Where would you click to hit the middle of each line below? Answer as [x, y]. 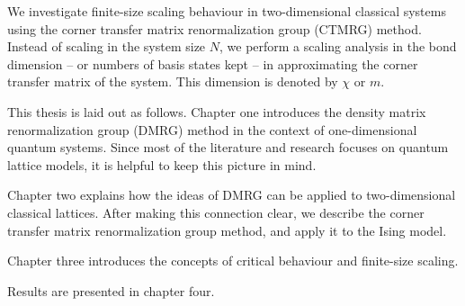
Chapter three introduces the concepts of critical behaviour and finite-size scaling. [233, 261]
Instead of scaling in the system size [107, 46]
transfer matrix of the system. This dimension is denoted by [173, 81]
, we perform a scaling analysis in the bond [338, 46]
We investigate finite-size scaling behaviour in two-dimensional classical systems [227, 11]
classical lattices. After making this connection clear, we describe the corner [216, 212]
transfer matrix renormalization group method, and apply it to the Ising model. [227, 230]
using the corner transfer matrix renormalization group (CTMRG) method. [215, 28]
